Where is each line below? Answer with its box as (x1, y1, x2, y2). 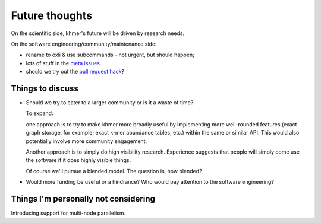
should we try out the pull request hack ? (26, 68, 125, 75)
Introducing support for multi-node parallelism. (11, 209, 126, 216)
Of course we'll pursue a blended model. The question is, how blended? (26, 167, 202, 174)
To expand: (26, 110, 53, 117)
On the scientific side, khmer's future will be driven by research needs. (11, 30, 184, 37)
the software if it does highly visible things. (26, 157, 131, 164)
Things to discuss (11, 83, 78, 93)
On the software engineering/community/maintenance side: (11, 40, 157, 47)
